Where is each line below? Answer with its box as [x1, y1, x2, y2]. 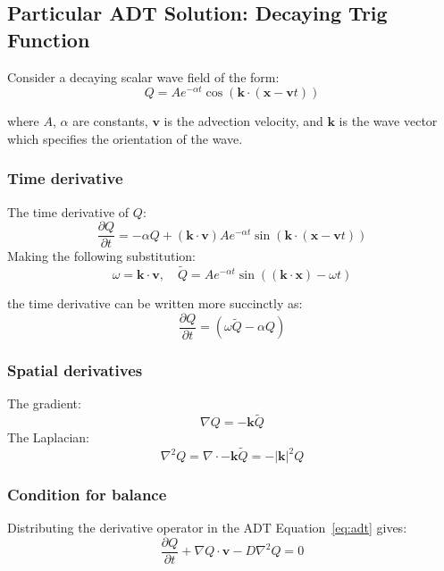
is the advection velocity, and [163, 112, 323, 130]
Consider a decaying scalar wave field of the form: [7, 67, 280, 86]
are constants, [72, 112, 148, 130]
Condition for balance [7, 483, 167, 505]
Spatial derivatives [7, 359, 143, 382]
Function [7, 25, 90, 53]
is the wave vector [339, 112, 438, 130]
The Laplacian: [7, 428, 89, 447]
